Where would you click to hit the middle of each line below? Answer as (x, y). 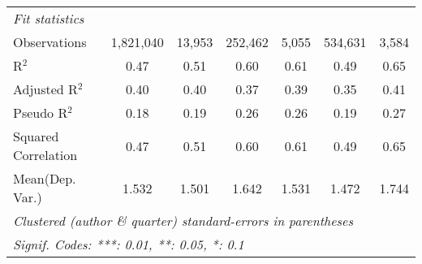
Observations (50, 42)
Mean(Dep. (45, 178)
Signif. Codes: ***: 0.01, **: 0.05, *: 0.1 (129, 244)
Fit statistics (49, 18)
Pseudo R (41, 113)
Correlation (45, 155)
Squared (36, 136)
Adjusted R (45, 89)
